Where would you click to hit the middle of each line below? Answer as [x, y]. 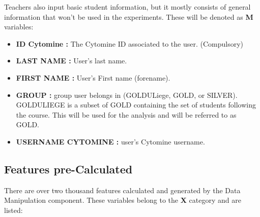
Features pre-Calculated [68, 169]
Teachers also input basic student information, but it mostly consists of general [127, 7]
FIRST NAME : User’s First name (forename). [93, 77]
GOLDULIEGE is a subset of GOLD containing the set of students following [136, 105]
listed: [13, 210]
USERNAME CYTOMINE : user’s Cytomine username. [110, 141]
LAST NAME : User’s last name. [71, 61]
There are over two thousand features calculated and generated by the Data [122, 190]
